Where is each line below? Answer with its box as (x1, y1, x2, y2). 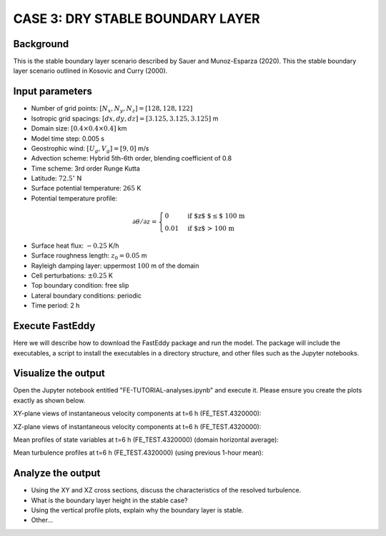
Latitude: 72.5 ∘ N (31, 173, 82, 183)
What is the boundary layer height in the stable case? (31, 496, 188, 505)
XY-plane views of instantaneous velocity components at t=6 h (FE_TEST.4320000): (13, 409, 262, 418)
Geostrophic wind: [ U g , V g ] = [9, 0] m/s (31, 143, 149, 154)
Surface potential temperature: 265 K (31, 184, 142, 193)
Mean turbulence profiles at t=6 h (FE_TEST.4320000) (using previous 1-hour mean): (13, 448, 264, 457)
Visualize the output (13, 368, 105, 380)
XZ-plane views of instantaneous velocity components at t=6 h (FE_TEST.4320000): (13, 422, 262, 431)
